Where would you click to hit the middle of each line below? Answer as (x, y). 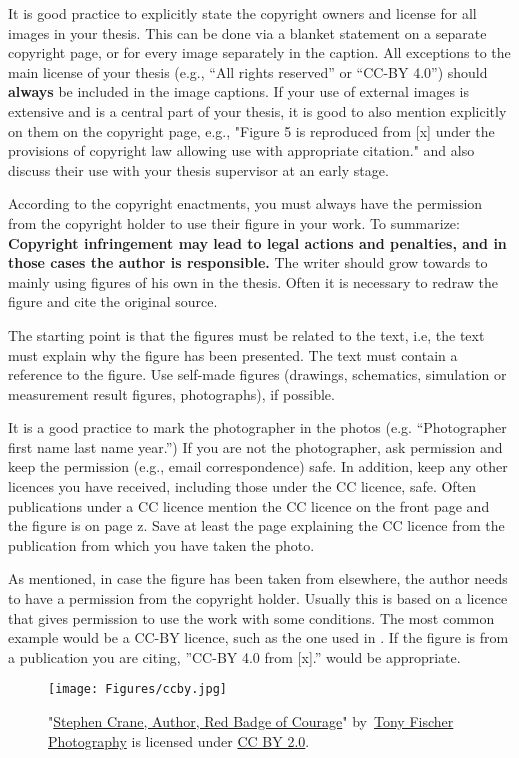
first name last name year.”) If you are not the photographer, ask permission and (255, 446)
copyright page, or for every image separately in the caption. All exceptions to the (259, 52)
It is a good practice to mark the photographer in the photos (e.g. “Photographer (257, 427)
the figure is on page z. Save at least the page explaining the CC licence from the (256, 525)
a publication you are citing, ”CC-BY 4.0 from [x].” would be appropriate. (234, 656)
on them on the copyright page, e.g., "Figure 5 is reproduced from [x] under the (251, 130)
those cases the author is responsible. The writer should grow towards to (248, 262)
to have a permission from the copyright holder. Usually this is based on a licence (258, 598)
